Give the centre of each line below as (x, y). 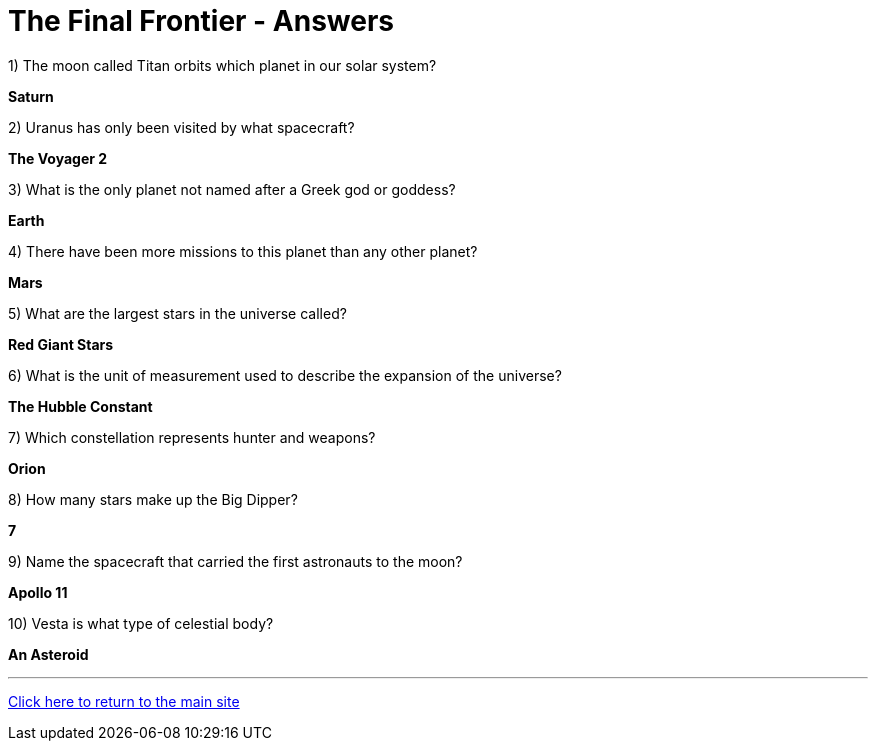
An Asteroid (48, 654)
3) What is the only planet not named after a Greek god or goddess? (232, 189)
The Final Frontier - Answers (201, 21)
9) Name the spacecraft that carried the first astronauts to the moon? (235, 561)
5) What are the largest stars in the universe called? (177, 313)
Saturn (31, 96)
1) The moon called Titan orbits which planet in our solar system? (222, 65)
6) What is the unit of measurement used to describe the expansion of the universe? (285, 375)
